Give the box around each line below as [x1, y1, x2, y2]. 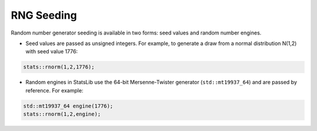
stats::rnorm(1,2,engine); [23, 111, 101, 118]
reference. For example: [25, 87, 83, 94]
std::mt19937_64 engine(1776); [23, 102, 114, 109]
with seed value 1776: [25, 48, 78, 55]
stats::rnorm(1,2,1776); [23, 64, 95, 70]
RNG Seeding [11, 9, 77, 22]
